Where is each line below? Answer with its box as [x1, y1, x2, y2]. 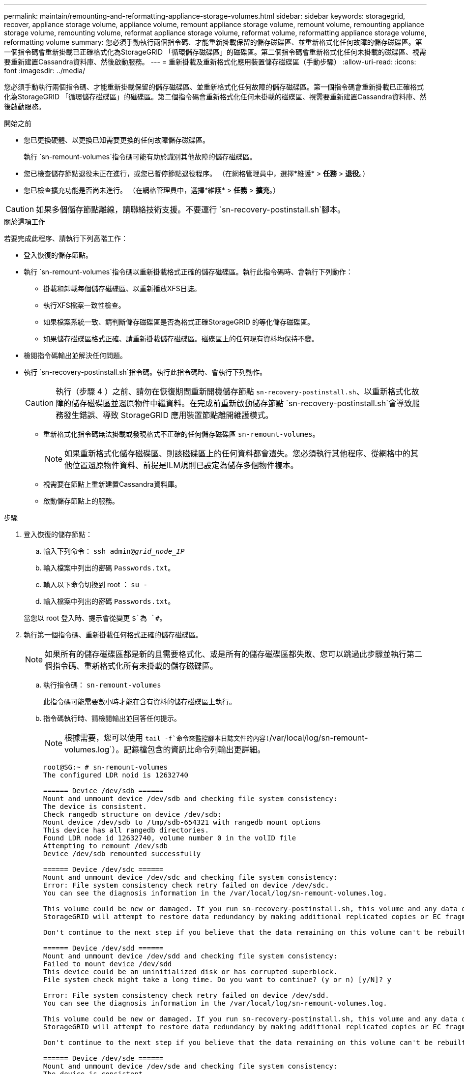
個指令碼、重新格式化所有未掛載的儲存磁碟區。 [45, 661, 218, 671]
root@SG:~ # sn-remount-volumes [43, 763, 168, 771]
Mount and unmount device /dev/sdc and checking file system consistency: [43, 873, 338, 881]
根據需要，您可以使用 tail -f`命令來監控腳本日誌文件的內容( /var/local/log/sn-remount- [64, 733, 368, 743]
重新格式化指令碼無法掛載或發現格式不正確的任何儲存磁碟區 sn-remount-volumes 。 [43, 430, 319, 438]
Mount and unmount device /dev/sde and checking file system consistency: [43, 1062, 338, 1070]
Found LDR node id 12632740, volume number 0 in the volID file [43, 834, 296, 842]
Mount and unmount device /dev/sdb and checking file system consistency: [43, 795, 338, 803]
